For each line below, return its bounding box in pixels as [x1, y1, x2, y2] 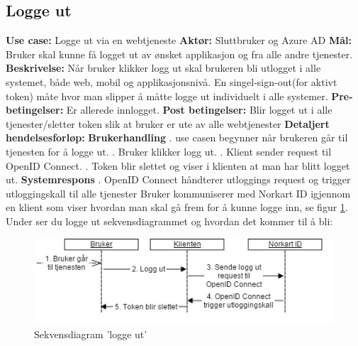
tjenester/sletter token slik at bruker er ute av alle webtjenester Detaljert [6, 116, 330, 131]
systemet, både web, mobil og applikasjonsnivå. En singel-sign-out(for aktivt [6, 74, 337, 89]
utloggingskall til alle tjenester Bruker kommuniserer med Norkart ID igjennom [6, 185, 351, 200]
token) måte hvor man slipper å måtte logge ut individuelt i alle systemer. [6, 88, 328, 103]
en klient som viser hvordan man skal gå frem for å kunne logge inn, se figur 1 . [6, 200, 348, 215]
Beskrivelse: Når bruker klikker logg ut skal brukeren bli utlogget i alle [6, 60, 321, 75]
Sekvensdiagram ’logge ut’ [34, 327, 147, 341]
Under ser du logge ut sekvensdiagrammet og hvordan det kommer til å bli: [6, 213, 333, 228]
